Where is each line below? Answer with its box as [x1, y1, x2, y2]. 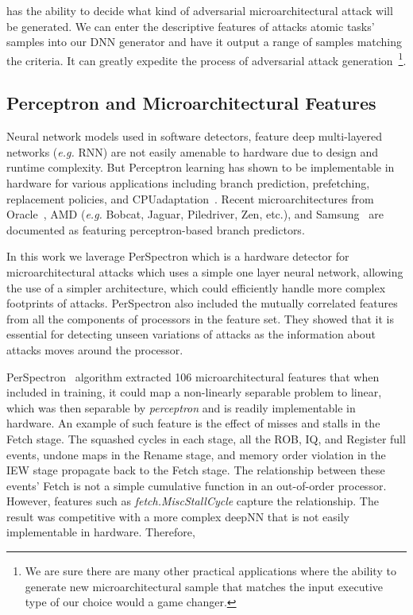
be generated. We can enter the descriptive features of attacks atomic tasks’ [6, 17, 375, 34]
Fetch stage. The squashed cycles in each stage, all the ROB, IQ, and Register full [6, 430, 406, 447]
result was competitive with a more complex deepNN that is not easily [6, 508, 349, 524]
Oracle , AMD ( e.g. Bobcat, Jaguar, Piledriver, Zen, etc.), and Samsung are [6, 206, 384, 222]
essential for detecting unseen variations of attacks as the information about [6, 326, 376, 342]
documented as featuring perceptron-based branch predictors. [6, 221, 305, 238]
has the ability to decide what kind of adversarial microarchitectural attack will [6, 2, 393, 18]
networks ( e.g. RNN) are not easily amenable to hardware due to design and [6, 143, 379, 160]
